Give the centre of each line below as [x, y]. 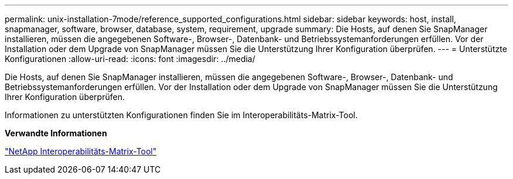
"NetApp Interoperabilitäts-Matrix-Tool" [81, 151]
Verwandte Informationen [56, 133]
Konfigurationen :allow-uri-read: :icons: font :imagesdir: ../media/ [130, 59]
